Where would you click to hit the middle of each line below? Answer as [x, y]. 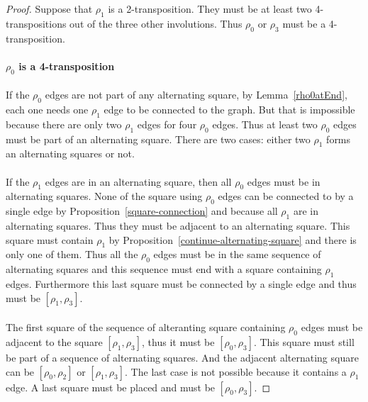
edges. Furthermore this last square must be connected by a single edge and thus [181, 283]
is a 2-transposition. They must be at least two [210, 9]
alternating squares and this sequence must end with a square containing [164, 269]
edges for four [167, 124]
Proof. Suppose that [49, 9]
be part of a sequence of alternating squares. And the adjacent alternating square [182, 357]
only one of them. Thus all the [72, 254]
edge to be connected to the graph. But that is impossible [229, 109]
